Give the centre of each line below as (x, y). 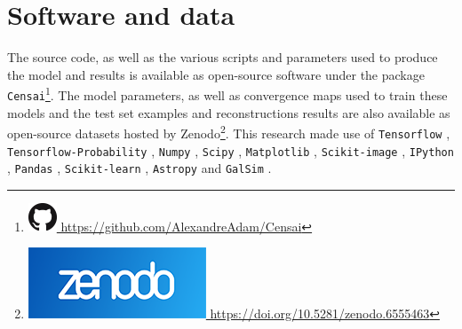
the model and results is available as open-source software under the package (216, 74)
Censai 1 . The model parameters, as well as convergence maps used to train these (227, 94)
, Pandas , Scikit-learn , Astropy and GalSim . (139, 168)
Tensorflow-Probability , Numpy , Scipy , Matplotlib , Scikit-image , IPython (231, 150)
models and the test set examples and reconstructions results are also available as (229, 112)
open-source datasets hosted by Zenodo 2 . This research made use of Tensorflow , (229, 132)
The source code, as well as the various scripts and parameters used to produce (223, 57)
